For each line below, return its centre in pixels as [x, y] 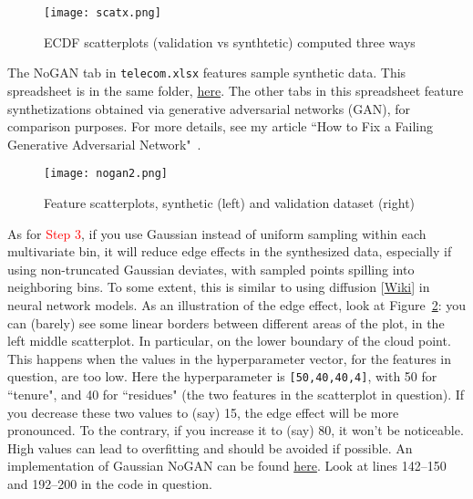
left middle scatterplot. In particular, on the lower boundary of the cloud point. [229, 341]
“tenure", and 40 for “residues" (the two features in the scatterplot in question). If [236, 394]
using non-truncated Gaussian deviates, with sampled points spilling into [211, 269]
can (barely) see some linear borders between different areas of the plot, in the [226, 322]
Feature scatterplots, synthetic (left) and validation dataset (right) [230, 202]
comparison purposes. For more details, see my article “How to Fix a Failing [221, 126]
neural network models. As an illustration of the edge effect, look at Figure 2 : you [237, 304]
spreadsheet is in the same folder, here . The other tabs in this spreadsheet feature [236, 90]
